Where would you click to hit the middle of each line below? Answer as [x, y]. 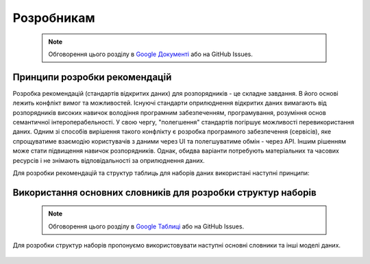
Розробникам [54, 18]
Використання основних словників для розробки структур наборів [164, 193]
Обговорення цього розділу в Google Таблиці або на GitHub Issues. [146, 226]
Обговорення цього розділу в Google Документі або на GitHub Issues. [151, 54]
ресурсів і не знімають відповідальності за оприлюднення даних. [109, 160]
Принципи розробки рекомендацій [92, 77]
